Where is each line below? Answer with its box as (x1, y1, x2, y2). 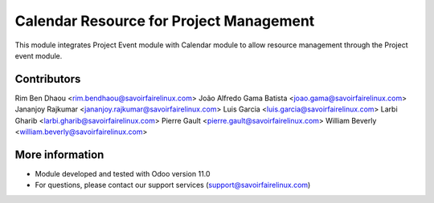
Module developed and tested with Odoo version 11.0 (35, 168, 211, 178)
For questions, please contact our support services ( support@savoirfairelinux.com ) (35, 181, 311, 190)
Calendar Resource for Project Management (14, 12, 315, 30)
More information (14, 148, 104, 161)
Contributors (14, 72, 81, 86)
